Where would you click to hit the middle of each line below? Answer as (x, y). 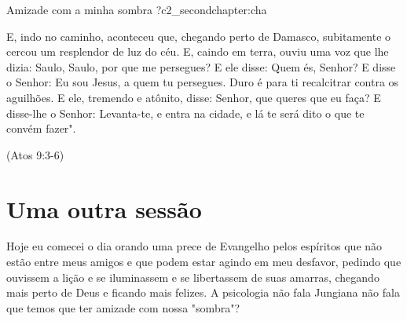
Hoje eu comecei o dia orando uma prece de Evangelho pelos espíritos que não (194, 246)
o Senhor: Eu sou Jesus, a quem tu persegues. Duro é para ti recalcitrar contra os (203, 82)
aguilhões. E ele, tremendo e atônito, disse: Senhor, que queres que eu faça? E (194, 97)
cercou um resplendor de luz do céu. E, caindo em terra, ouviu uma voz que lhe (198, 51)
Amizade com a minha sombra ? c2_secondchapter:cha (137, 9)
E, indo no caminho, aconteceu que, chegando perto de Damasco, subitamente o (199, 36)
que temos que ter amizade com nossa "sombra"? (123, 307)
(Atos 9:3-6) (35, 154)
